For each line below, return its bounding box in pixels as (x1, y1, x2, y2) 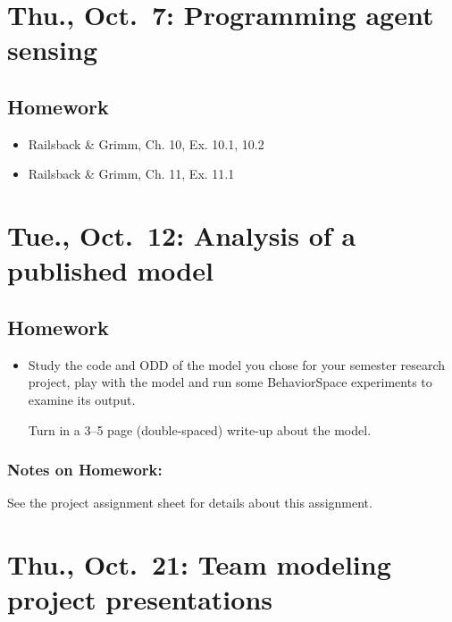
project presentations (7, 581, 272, 618)
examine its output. (28, 390, 136, 408)
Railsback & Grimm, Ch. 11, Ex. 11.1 (28, 164, 235, 183)
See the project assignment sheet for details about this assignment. (7, 493, 372, 512)
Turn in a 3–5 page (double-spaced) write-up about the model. (28, 420, 372, 439)
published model (7, 252, 213, 289)
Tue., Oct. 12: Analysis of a (7, 217, 356, 254)
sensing (7, 31, 97, 68)
